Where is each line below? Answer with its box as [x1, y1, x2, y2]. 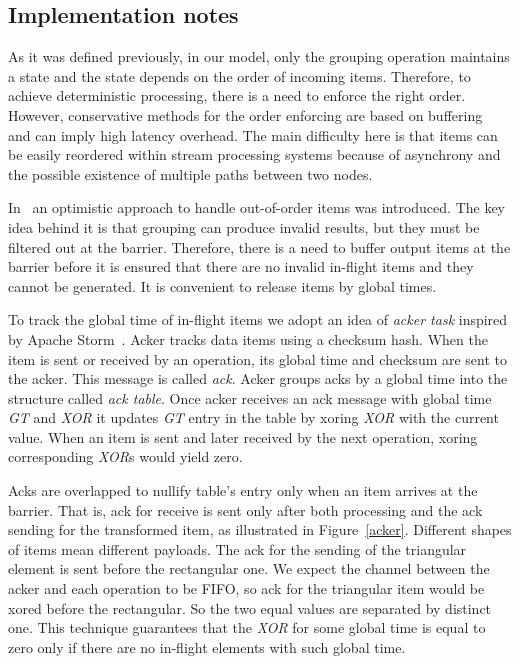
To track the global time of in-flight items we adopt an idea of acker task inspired [8, 309, 508, 330]
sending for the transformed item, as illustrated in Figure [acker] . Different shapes [8, 519, 512, 540]
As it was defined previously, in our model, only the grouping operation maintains [8, 46, 510, 67]
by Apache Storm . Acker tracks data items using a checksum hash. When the [8, 328, 488, 349]
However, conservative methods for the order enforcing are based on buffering [8, 104, 483, 125]
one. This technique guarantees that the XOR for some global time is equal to [8, 617, 486, 638]
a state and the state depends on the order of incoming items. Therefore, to [8, 65, 471, 86]
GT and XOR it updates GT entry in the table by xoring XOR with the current [8, 407, 499, 428]
